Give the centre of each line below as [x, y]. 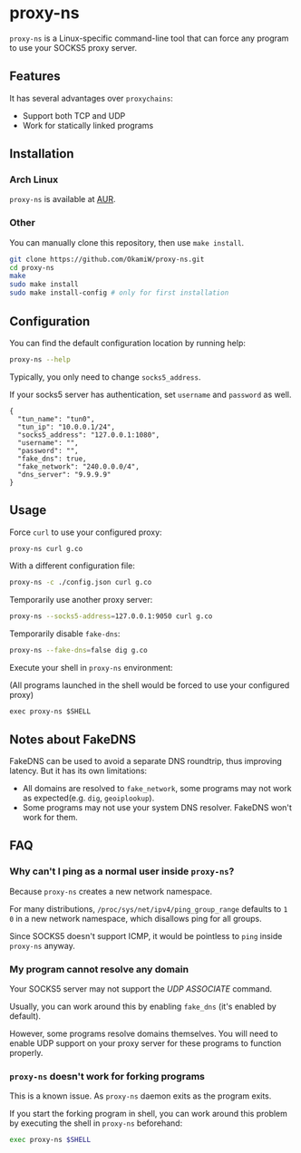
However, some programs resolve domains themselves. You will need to [144, 1033]
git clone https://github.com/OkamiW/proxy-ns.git [107, 259]
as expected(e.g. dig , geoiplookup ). [88, 798]
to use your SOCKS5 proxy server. [73, 47]
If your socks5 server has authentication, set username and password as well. [150, 394]
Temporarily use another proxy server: [81, 600]
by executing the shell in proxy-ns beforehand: [96, 1123]
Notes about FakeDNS [73, 739]
